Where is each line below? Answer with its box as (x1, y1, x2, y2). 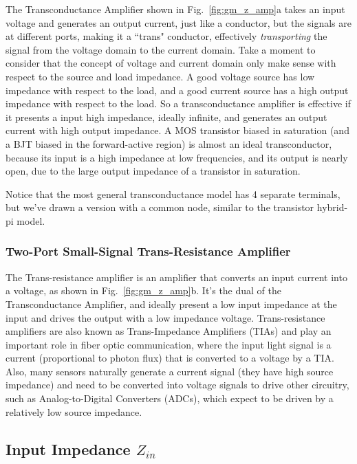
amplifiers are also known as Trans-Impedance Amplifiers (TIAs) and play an (6, 324, 332, 338)
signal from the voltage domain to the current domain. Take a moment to (6, 42, 316, 56)
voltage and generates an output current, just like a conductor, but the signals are (6, 15, 351, 30)
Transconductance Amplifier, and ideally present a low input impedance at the (6, 296, 337, 311)
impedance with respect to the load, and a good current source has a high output (6, 82, 349, 97)
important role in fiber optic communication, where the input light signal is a (6, 337, 332, 351)
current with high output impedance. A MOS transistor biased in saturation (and (6, 123, 349, 137)
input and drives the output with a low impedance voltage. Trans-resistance (6, 310, 325, 324)
